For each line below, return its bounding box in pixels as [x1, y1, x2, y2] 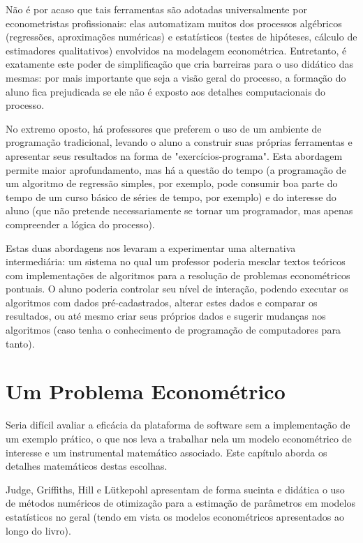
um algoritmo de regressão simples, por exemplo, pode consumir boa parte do [6, 176, 338, 191]
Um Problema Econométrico [6, 377, 286, 406]
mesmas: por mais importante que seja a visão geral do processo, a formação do [6, 70, 346, 84]
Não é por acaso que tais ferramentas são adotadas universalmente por [6, 2, 307, 16]
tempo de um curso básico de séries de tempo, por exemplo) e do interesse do [6, 189, 336, 204]
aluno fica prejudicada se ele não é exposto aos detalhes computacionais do [6, 84, 326, 98]
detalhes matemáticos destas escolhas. [6, 459, 168, 473]
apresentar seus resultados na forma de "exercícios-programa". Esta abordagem [6, 148, 343, 163]
